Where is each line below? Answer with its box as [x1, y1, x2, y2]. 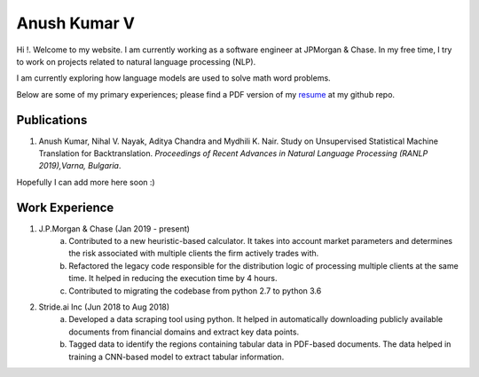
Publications [16, 112, 88, 128]
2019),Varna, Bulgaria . [38, 161, 122, 171]
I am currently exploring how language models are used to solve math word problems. [16, 73, 332, 83]
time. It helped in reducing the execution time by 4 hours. [68, 273, 278, 284]
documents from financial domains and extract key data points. [68, 326, 300, 337]
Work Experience [16, 200, 114, 215]
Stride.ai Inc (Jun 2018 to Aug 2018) [38, 302, 170, 312]
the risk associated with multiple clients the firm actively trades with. [68, 248, 319, 259]
